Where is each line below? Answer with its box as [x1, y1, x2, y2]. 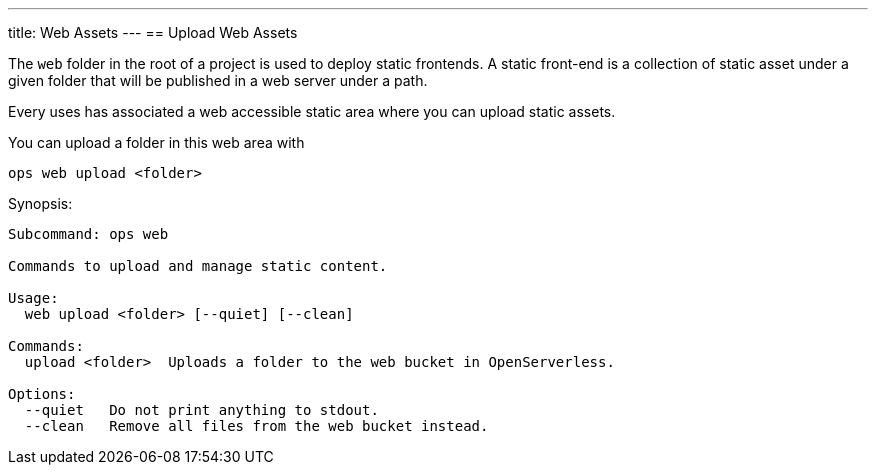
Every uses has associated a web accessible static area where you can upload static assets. [8, 103, 616, 120]
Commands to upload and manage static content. [8, 258, 388, 274]
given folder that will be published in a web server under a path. [8, 72, 428, 89]
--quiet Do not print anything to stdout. [24, 402, 379, 418]
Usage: [8, 290, 59, 306]
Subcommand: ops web [8, 226, 169, 242]
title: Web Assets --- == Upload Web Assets [8, 24, 298, 41]
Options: [8, 386, 76, 402]
